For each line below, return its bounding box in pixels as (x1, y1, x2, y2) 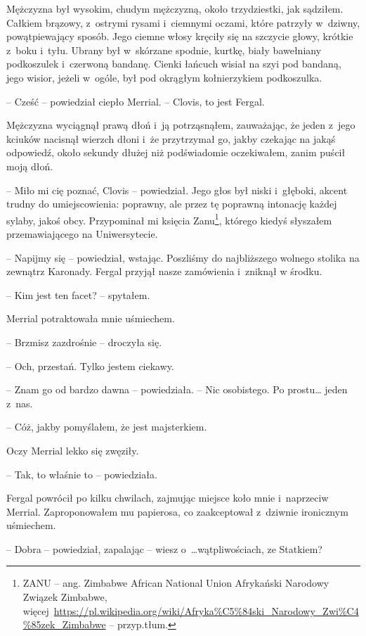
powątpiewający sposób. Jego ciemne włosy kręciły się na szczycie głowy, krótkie (6, 29, 353, 44)
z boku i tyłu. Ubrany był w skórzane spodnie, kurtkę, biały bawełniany (6, 42, 322, 57)
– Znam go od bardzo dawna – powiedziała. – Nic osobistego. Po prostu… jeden (6, 382, 348, 397)
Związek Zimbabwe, (22, 590, 107, 604)
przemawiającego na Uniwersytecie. (6, 226, 158, 241)
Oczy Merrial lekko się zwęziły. (6, 443, 139, 457)
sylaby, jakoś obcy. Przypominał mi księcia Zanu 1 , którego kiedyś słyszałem (6, 210, 332, 227)
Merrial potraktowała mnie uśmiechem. (6, 311, 175, 326)
